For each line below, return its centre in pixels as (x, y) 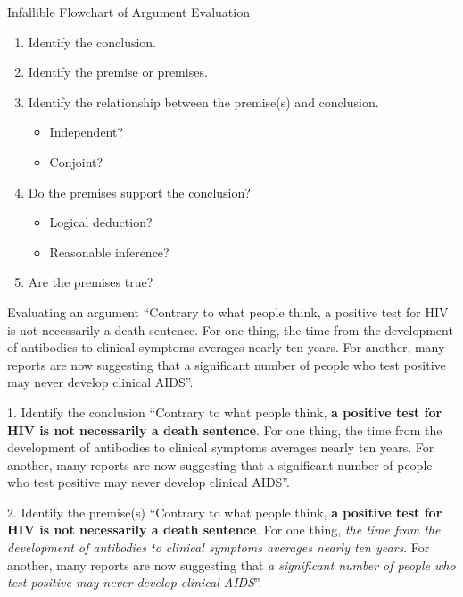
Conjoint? (76, 161)
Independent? (87, 132)
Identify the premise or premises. (118, 72)
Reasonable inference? (109, 252)
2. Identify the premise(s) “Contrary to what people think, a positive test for (225, 512)
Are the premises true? (91, 282)
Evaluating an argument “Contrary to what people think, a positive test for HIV (228, 311)
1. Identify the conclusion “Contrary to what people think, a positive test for (225, 412)
